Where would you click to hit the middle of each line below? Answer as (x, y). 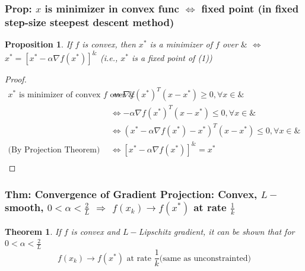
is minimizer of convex (60, 95)
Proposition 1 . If (39, 44)
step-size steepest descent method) (90, 22)
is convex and (95, 231)
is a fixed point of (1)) (172, 58)
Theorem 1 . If (33, 231)
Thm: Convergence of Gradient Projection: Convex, (131, 194)
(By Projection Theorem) (54, 150)
